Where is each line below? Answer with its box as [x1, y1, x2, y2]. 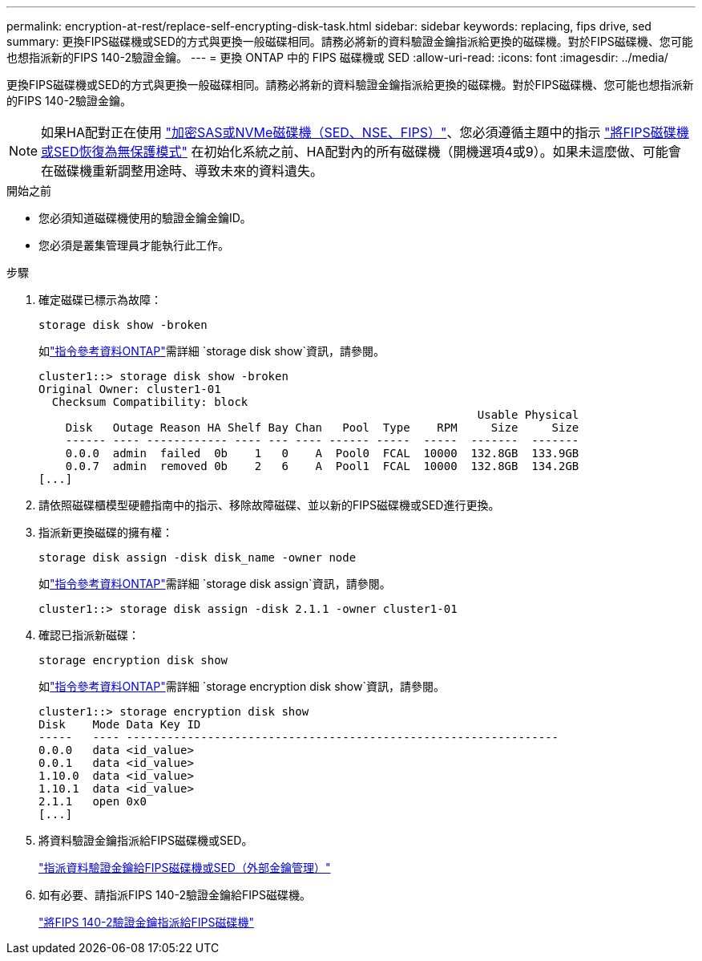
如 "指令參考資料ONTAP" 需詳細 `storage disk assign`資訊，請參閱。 [38, 577, 391, 590]
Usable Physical [477, 408, 579, 421]
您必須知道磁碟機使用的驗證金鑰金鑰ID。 [38, 211, 252, 225]
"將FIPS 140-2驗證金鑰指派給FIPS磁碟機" [38, 915, 254, 929]
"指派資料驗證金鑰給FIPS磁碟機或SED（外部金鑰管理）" [38, 861, 331, 874]
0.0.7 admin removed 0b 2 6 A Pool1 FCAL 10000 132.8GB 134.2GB [65, 460, 579, 472]
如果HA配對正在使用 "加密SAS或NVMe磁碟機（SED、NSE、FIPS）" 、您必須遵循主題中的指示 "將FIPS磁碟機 [41, 124, 689, 140]
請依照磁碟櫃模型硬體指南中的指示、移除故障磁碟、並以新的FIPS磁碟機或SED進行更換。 [38, 498, 500, 512]
